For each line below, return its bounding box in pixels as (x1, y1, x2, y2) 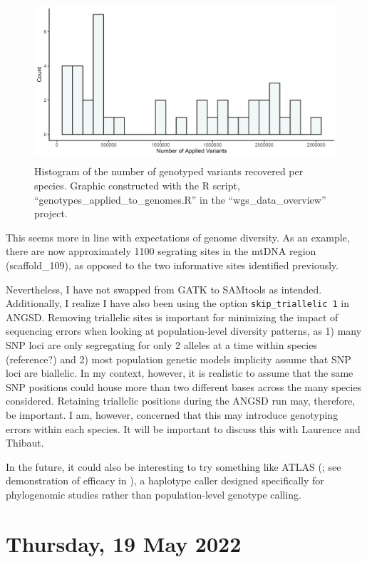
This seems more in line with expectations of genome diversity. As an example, (6, 229, 350, 244)
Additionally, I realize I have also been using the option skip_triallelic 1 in (6, 296, 350, 311)
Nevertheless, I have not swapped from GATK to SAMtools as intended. (6, 281, 322, 296)
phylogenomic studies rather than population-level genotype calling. (6, 486, 301, 501)
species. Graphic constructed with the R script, (34, 177, 240, 192)
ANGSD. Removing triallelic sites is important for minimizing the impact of (6, 309, 338, 324)
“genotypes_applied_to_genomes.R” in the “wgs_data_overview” (34, 192, 326, 207)
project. (34, 206, 68, 221)
